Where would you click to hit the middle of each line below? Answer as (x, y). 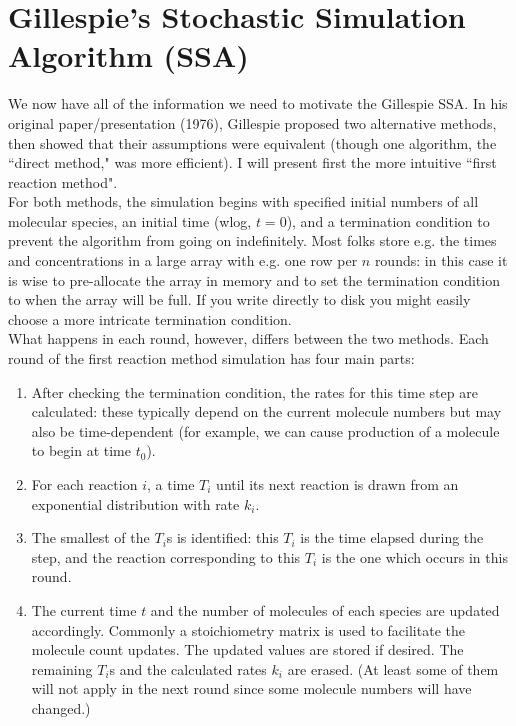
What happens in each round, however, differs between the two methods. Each (248, 338)
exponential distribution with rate (135, 503)
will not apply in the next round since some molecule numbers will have (251, 688)
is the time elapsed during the (392, 537)
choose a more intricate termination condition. (150, 318)
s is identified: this (222, 537)
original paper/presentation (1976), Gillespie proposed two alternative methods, (252, 122)
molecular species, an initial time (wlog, (130, 220)
